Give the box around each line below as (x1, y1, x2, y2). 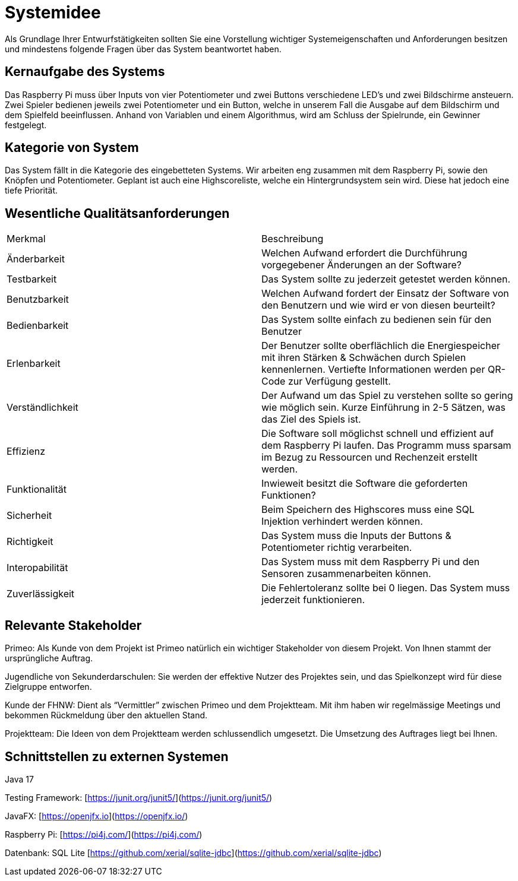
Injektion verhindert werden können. (261, 515, 423, 528)
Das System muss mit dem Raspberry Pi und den (261, 556, 480, 568)
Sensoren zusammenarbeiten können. (261, 568, 431, 580)
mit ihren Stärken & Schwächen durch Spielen (261, 351, 466, 364)
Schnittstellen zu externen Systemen (5, 749, 229, 764)
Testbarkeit (7, 273, 57, 286)
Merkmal (7, 233, 46, 245)
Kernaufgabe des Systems (5, 64, 165, 80)
